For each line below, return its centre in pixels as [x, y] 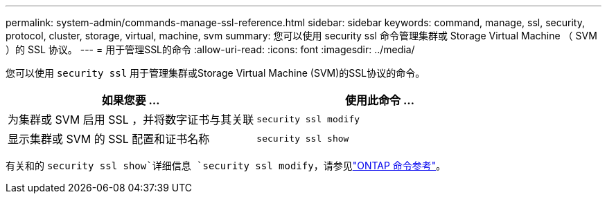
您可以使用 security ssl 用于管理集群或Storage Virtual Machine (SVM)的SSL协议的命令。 [215, 73]
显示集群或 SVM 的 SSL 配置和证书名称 [109, 139]
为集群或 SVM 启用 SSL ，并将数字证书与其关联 [131, 120]
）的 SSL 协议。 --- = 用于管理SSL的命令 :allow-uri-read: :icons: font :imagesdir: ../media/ [210, 49]
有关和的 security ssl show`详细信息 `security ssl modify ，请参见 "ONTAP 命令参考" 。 [226, 165]
